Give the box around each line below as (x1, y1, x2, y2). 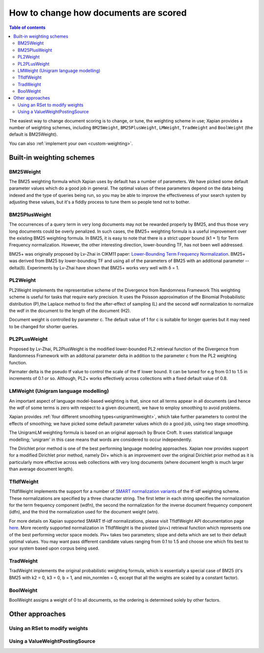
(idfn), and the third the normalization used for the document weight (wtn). (9, 509, 159, 515)
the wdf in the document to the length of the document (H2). (9, 308, 131, 314)
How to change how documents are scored (9, 7, 187, 18)
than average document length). (9, 466, 74, 472)
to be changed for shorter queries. (9, 323, 79, 329)
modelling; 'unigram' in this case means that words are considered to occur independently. (9, 436, 193, 442)
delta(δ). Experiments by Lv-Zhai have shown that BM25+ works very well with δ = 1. (9, 265, 179, 270)
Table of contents (9, 24, 46, 30)
